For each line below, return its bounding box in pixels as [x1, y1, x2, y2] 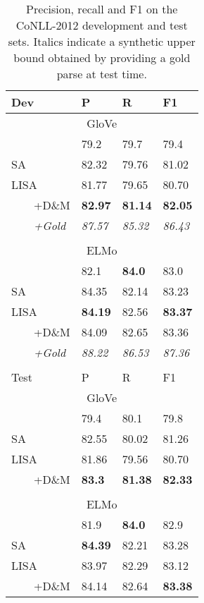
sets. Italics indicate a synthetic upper [8, 33, 196, 49]
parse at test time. [56, 66, 147, 82]
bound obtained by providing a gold [13, 49, 191, 66]
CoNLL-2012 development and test [15, 17, 188, 33]
